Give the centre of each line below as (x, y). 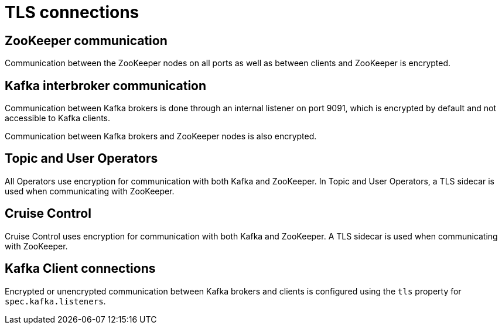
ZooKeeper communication (86, 40)
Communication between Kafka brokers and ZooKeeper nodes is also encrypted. (161, 136)
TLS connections (72, 12)
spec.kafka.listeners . (55, 301)
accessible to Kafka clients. (58, 118)
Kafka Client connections (80, 269)
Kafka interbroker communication (106, 85)
